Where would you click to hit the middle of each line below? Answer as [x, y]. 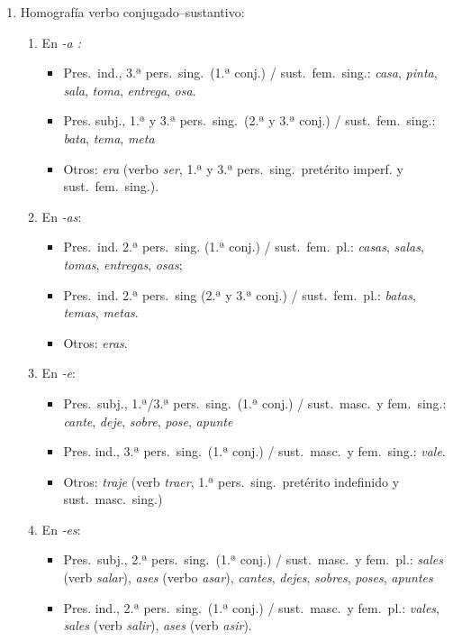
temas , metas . [101, 312]
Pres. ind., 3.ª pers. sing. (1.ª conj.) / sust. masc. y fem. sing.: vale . [254, 451]
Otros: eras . [95, 342]
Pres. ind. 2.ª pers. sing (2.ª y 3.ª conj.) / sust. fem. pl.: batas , [240, 294]
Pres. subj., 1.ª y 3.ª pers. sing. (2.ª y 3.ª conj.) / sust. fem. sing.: [249, 120]
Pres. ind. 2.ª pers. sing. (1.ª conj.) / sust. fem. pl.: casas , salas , [244, 247]
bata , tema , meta [109, 137]
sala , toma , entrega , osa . [130, 90]
